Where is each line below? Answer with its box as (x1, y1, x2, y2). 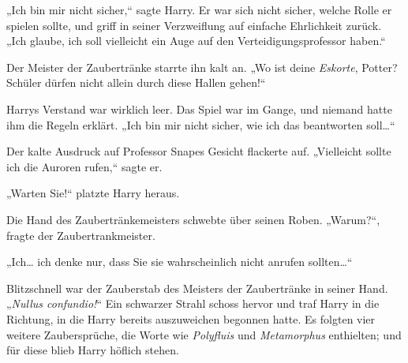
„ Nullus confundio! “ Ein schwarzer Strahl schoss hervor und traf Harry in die (6, 295, 380, 312)
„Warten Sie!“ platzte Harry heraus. (6, 185, 180, 201)
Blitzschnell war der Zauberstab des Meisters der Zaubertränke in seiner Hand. (6, 279, 388, 296)
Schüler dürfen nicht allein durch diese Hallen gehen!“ (6, 74, 266, 91)
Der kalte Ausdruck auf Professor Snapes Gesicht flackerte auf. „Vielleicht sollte (6, 143, 391, 159)
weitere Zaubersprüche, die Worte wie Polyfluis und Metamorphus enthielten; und (6, 326, 402, 342)
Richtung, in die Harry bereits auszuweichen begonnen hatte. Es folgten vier (6, 310, 376, 327)
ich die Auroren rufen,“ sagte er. (6, 158, 163, 174)
